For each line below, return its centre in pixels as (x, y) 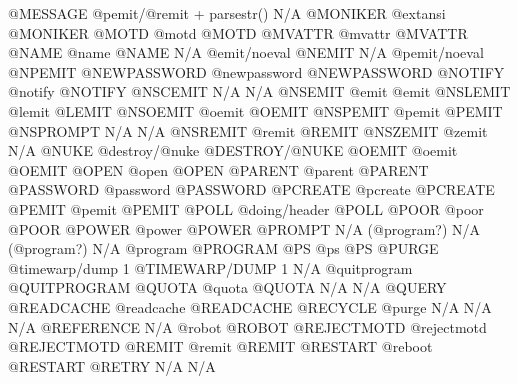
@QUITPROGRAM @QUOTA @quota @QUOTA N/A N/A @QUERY (227, 287)
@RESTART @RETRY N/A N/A (112, 365)
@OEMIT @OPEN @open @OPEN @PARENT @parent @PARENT (218, 169)
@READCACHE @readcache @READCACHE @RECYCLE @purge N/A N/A (250, 306)
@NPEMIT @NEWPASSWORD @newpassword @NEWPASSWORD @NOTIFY (256, 71)
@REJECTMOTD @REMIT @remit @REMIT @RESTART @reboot (220, 346)
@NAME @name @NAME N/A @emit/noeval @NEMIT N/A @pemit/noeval (246, 52)
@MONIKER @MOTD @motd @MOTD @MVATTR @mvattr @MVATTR (238, 32)
